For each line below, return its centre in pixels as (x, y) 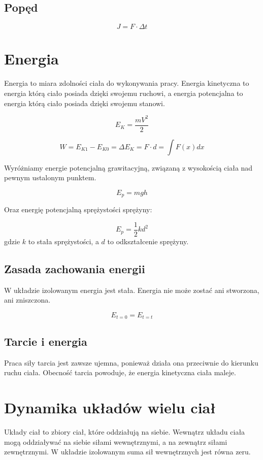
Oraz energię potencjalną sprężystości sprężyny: (78, 209)
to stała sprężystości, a (63, 241)
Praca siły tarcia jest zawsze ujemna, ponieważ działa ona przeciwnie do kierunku (131, 362)
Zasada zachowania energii (75, 268)
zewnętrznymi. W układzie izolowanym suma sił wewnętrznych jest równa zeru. (127, 452)
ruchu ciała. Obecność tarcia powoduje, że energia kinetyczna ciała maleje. (120, 372)
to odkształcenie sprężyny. (148, 241)
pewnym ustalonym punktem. (50, 177)
